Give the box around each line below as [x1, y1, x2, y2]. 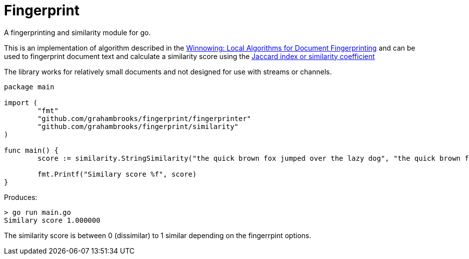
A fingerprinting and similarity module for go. [4, 28, 151, 37]
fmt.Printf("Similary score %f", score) [37, 170, 197, 178]
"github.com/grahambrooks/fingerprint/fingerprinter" [37, 114, 251, 123]
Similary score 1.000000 [4, 216, 100, 224]
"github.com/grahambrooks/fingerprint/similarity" [37, 122, 239, 130]
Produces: [4, 193, 37, 201]
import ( [4, 98, 38, 107]
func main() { [4, 146, 59, 154]
